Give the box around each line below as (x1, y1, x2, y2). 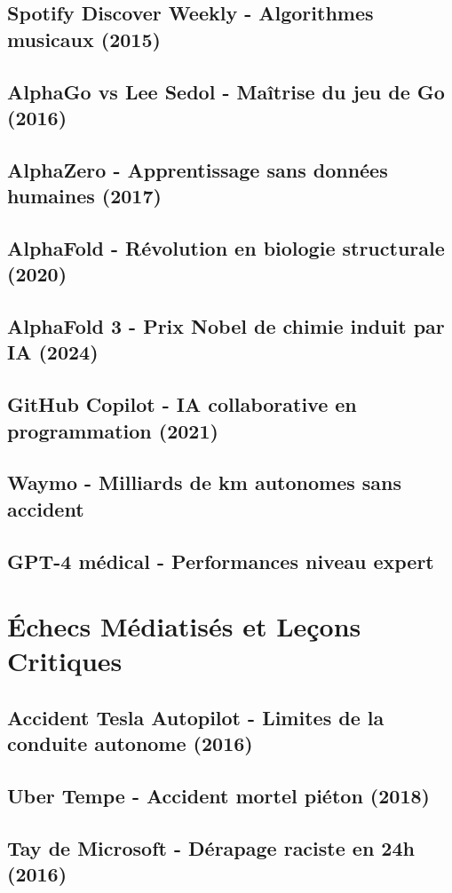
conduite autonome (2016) (7, 730, 253, 757)
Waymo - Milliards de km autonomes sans (7, 469, 402, 496)
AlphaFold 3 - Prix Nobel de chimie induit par (7, 312, 445, 340)
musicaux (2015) (7, 25, 161, 52)
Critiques (7, 643, 123, 679)
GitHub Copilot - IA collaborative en (7, 391, 357, 418)
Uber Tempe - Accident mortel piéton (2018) (7, 782, 430, 810)
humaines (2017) (7, 182, 162, 209)
